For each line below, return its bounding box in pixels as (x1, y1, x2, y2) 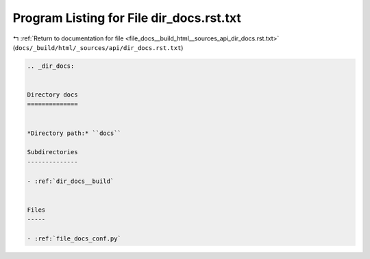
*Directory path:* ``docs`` (27, 129, 121, 137)
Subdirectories (27, 148, 78, 156)
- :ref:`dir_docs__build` (27, 177, 114, 185)
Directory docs (27, 91, 78, 99)
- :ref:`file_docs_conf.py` (27, 234, 121, 243)
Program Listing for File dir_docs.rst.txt (12, 10, 241, 25)
